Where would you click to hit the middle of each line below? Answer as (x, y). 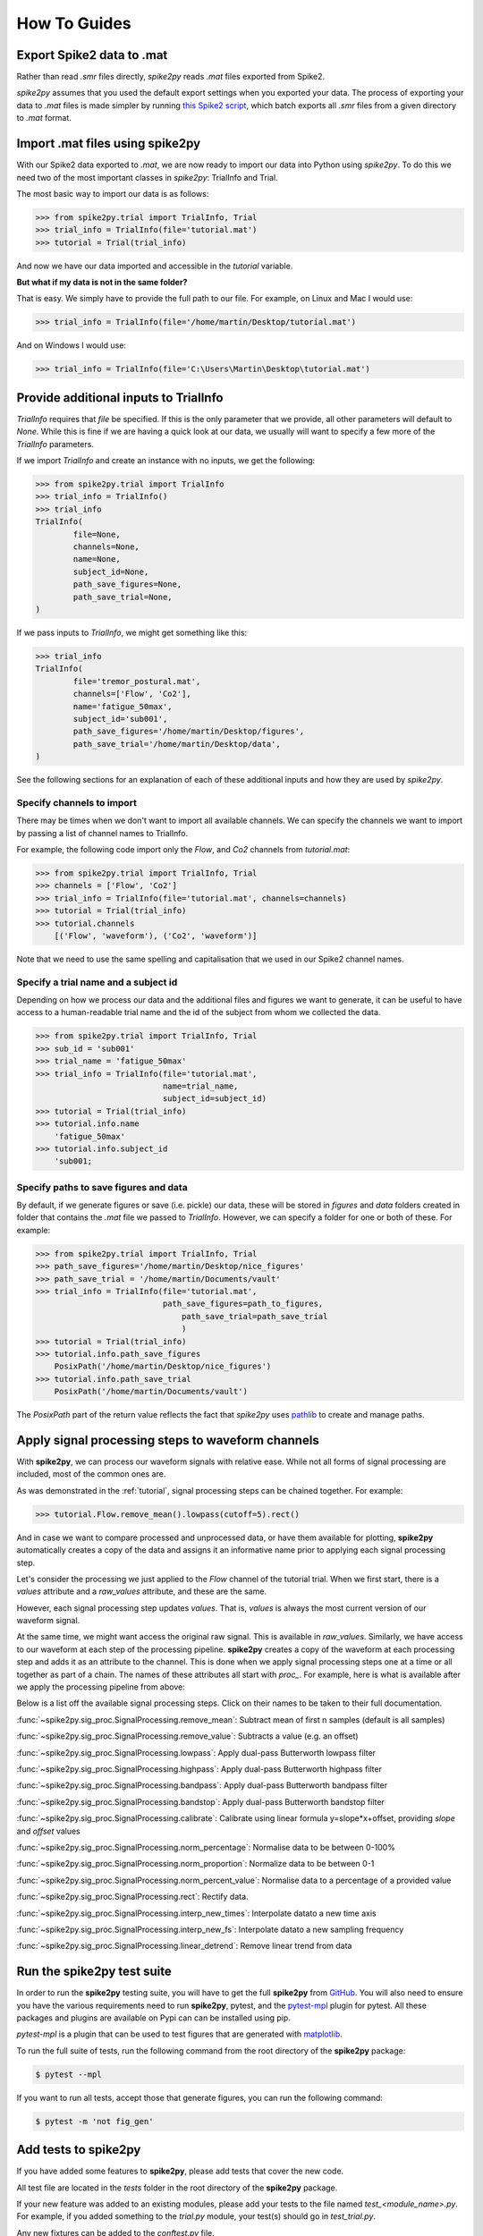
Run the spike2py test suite (94, 1972)
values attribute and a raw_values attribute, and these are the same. (142, 1591)
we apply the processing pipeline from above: (101, 1687)
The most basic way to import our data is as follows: (113, 193)
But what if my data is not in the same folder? (102, 283)
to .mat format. (44, 118)
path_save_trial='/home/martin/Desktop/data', (177, 744)
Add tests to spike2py (79, 2150)
